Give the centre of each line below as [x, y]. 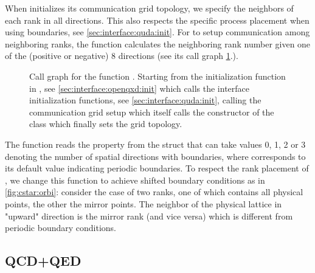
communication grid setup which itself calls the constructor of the [152, 112]
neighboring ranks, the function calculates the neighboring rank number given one [158, 43]
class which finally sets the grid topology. [106, 124]
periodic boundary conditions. [61, 228]
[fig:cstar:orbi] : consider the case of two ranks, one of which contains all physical [154, 192]
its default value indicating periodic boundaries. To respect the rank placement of [157, 168]
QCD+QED [43, 261]
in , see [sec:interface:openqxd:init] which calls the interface [139, 88]
